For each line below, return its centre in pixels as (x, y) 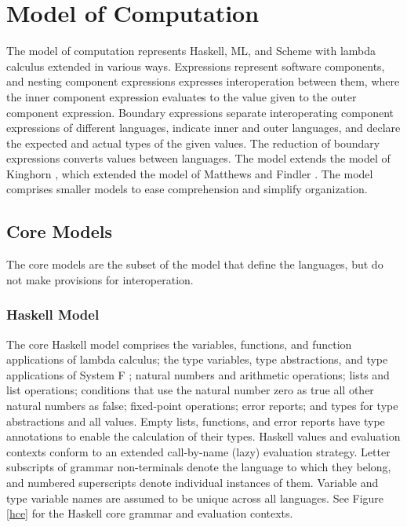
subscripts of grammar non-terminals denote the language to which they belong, (199, 467)
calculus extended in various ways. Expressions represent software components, (196, 66)
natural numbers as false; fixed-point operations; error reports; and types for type (202, 406)
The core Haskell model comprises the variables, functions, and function (179, 344)
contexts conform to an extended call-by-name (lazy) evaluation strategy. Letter (198, 451)
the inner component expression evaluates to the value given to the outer (182, 96)
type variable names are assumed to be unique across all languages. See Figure (195, 498)
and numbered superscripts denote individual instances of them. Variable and (193, 483)
